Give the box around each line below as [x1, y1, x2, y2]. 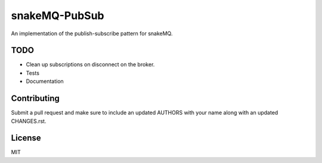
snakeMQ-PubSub [11, 9, 104, 22]
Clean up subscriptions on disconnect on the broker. [26, 61, 155, 68]
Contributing [11, 93, 60, 104]
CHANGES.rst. [11, 117, 47, 125]
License [11, 133, 41, 143]
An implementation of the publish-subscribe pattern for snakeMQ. [11, 30, 173, 37]
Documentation [26, 78, 64, 85]
